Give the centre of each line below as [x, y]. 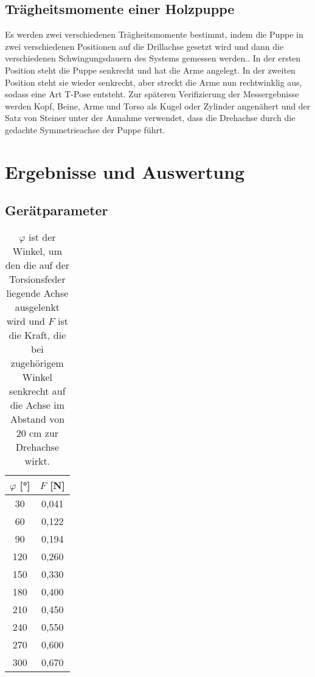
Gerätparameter [57, 210]
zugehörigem [37, 363]
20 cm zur [37, 433]
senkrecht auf [37, 391]
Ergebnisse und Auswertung [125, 171]
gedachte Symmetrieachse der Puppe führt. [85, 129]
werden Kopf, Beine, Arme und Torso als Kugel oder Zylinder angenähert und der [158, 106]
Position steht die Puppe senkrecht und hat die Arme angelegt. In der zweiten [150, 70]
